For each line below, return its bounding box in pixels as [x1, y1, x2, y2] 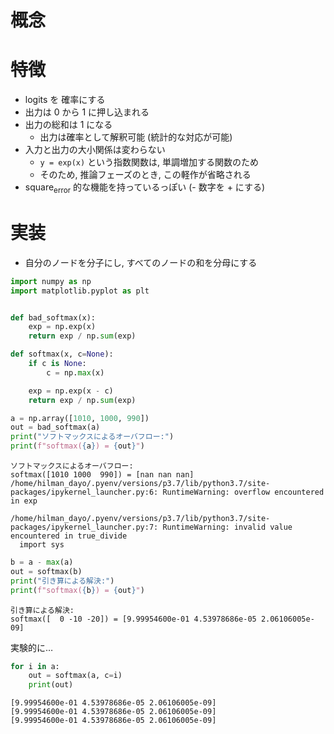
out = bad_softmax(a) [10, 422, 101, 433]
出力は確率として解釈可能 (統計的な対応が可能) [39, 131, 233, 143]
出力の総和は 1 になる [24, 119, 113, 131]
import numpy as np [10, 276, 92, 286]
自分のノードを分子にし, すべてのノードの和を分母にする [24, 256, 258, 268]
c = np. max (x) [46, 367, 105, 378]
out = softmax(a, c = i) [28, 671, 123, 681]
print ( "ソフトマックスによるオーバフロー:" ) [10, 432, 175, 442]
